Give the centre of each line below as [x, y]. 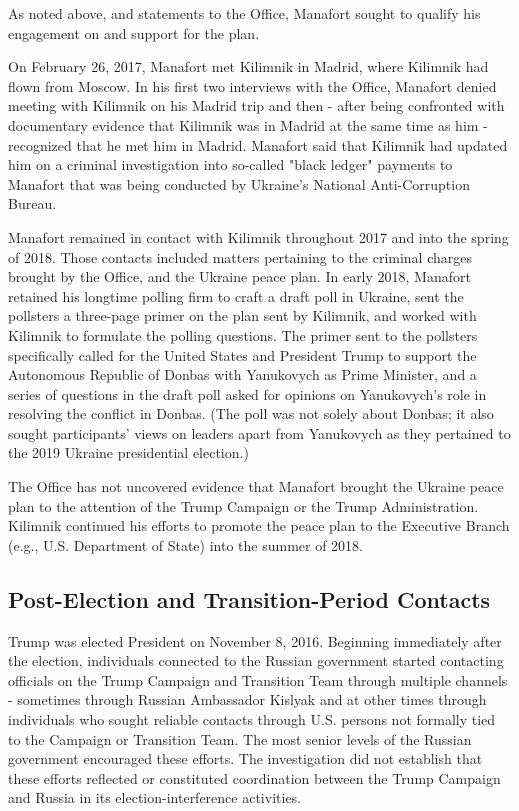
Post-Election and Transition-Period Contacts [249, 598]
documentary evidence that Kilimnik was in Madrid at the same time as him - [248, 124]
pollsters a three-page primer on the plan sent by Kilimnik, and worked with [242, 315]
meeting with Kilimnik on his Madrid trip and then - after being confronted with [256, 105]
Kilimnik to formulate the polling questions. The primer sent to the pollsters [243, 334]
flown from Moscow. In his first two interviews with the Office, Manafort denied [252, 85]
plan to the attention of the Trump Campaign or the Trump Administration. [243, 505]
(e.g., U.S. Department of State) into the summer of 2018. [186, 544]
